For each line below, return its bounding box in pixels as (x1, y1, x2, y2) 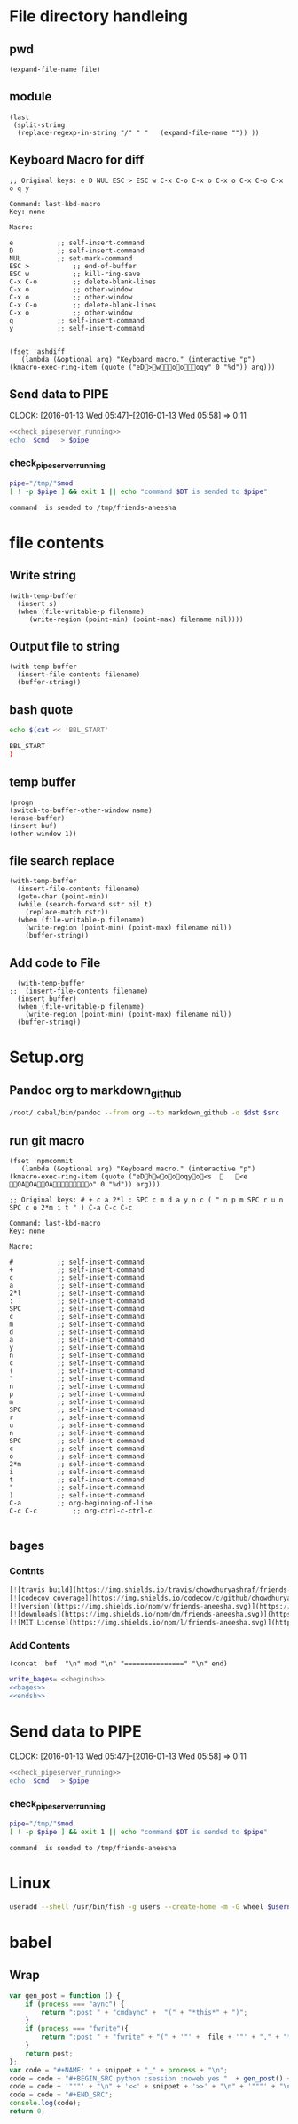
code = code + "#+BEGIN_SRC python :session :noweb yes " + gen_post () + (9, 2073, 292, 2083)
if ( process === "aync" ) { (25, 2000, 125, 2008)
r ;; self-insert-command (9, 1413, 145, 1423)
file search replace (9, 853, 115, 868)
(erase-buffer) (9, 813, 66, 823)
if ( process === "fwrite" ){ (25, 2024, 129, 2033)
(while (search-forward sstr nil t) (17, 900, 153, 909)
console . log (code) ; (9, 2099, 82, 2108)
